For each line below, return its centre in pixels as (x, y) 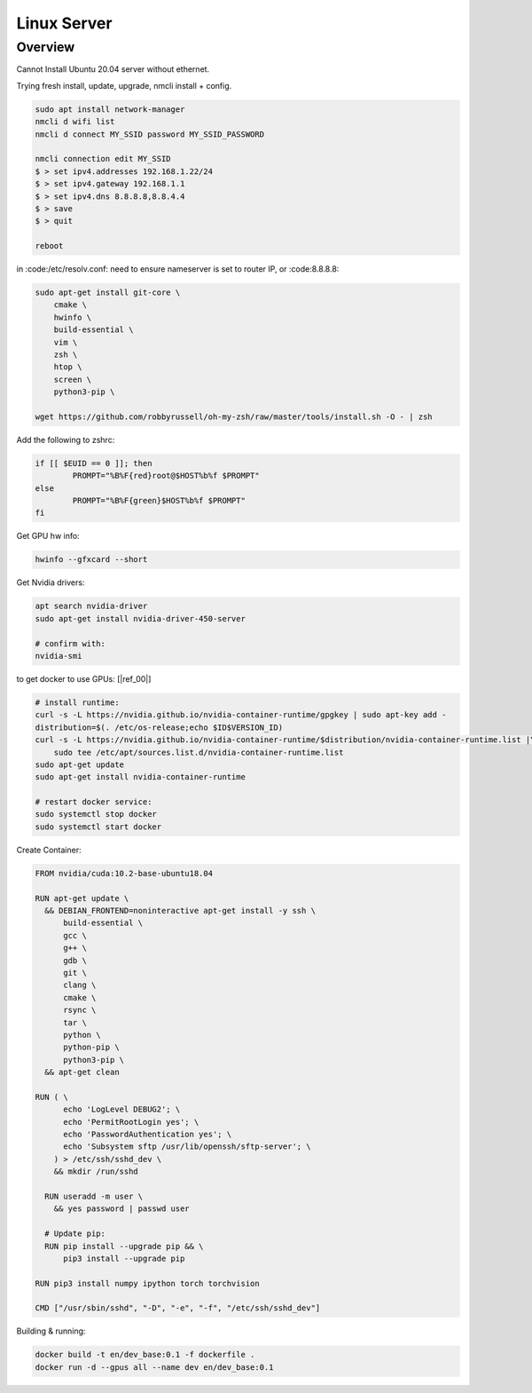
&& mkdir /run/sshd (96, 1171)
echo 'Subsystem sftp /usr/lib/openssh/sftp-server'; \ (187, 1147)
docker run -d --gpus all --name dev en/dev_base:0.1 (154, 1367)
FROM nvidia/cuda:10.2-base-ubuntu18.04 (124, 873)
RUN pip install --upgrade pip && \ (124, 1246)
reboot (49, 246)
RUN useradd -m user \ (94, 1196)
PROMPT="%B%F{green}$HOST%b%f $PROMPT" (159, 501)
